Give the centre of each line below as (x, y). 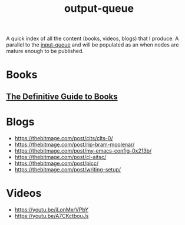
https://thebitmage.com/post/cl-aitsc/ (60, 157)
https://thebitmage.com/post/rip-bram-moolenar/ (75, 144)
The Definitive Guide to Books (62, 96)
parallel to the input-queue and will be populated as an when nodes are (92, 45)
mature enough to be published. (45, 51)
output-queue (99, 9)
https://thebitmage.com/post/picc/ (57, 163)
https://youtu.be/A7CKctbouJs (52, 216)
